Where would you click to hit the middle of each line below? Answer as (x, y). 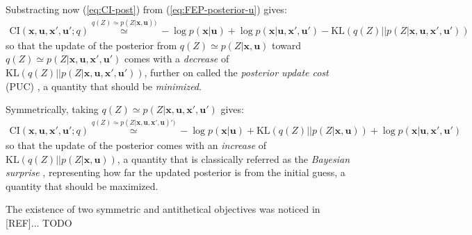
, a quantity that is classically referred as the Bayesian (234, 158)
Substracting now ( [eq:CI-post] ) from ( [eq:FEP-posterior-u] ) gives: (146, 9)
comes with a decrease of (177, 59)
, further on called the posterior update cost (236, 72)
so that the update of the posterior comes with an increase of (136, 145)
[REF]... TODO (39, 223)
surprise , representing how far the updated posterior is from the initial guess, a (176, 172)
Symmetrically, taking (52, 109)
